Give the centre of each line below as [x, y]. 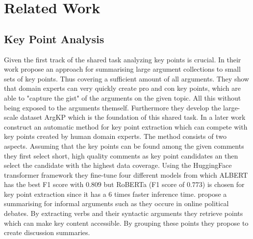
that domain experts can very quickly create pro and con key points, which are [122, 88]
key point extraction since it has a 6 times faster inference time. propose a [115, 194]
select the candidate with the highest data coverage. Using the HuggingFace [118, 165]
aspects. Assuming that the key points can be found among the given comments [124, 146]
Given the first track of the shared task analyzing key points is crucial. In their [123, 59]
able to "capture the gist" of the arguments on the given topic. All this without [123, 97]
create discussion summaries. [47, 232]
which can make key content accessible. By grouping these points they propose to [126, 223]
